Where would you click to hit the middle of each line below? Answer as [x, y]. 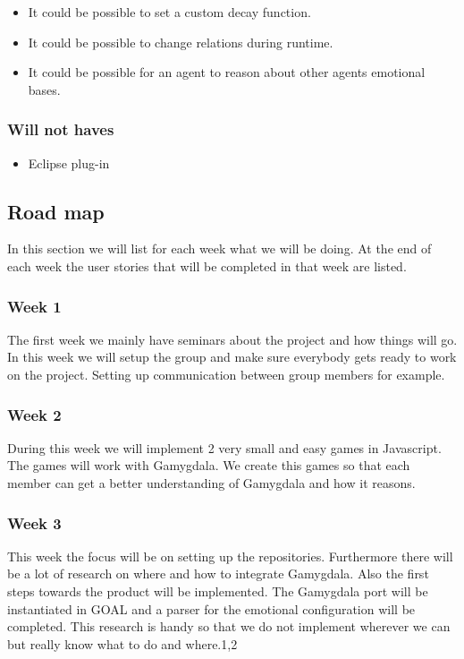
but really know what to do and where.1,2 [122, 643]
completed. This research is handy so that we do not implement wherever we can [229, 626]
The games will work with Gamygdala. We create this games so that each [209, 465]
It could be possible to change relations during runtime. [181, 42]
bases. [44, 89]
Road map [56, 211]
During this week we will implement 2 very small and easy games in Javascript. [224, 447]
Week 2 [34, 414]
